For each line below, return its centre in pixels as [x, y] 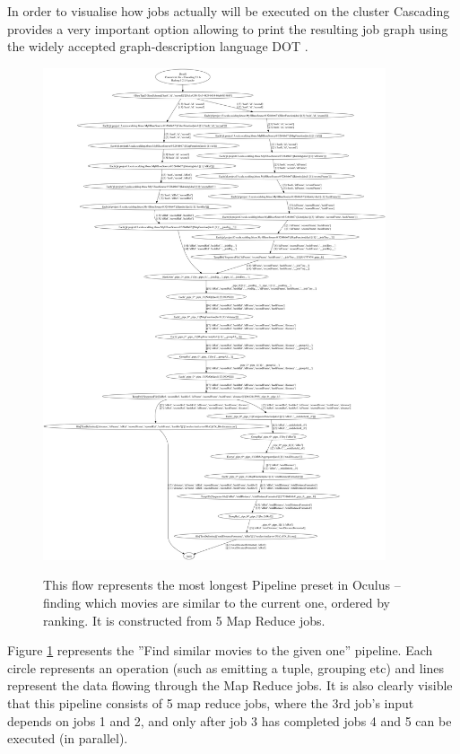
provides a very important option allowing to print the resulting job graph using [228, 28]
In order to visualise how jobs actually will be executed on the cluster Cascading [229, 11]
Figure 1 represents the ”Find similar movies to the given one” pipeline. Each [220, 650]
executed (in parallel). [68, 738]
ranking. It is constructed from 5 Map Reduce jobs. [184, 620]
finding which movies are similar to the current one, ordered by [217, 602]
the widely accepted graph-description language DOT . [158, 46]
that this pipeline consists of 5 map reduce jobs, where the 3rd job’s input [211, 702]
